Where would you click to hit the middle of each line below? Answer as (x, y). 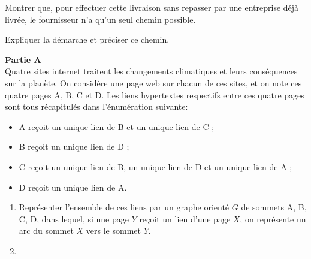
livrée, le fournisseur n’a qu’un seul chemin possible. (100, 19)
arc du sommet (46, 231)
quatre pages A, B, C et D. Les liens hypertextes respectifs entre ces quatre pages (155, 94)
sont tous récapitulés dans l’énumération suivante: (96, 106)
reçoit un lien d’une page (185, 219)
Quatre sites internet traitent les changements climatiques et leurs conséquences (151, 71)
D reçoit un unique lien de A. (73, 187)
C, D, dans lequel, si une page (74, 219)
